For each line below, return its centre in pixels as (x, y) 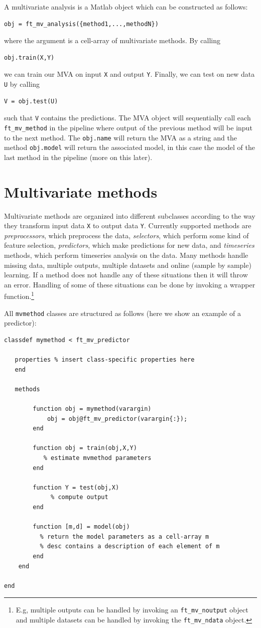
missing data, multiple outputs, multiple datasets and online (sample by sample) (128, 265)
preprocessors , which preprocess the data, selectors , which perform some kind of (126, 235)
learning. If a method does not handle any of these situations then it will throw (126, 275)
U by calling (22, 84)
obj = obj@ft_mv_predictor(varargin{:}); (117, 419)
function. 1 (19, 295)
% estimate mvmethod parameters (97, 458)
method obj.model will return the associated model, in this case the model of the (129, 147)
